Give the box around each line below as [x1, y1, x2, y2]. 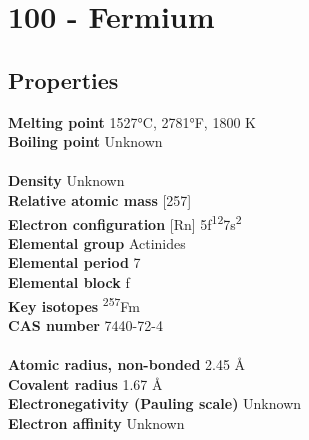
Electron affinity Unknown [8, 412, 185, 433]
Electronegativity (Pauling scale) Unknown [8, 393, 302, 414]
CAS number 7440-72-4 [8, 314, 163, 335]
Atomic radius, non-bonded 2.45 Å [8, 354, 246, 375]
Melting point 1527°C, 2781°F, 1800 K [8, 111, 256, 132]
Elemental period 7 [8, 252, 141, 273]
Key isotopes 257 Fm [8, 292, 140, 316]
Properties [8, 64, 119, 95]
